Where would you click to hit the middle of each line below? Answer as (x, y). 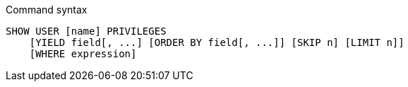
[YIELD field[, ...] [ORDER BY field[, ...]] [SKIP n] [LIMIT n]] (217, 42)
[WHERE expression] (83, 54)
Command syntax (47, 10)
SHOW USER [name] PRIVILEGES (86, 31)
